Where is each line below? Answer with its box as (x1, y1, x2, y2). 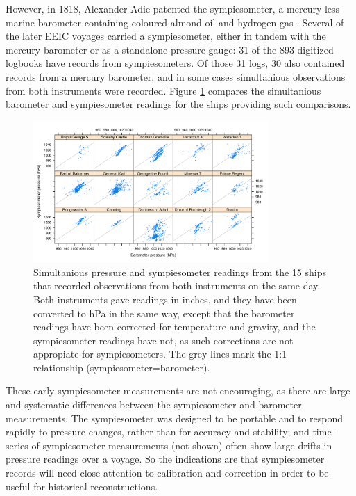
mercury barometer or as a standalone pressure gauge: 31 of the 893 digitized (6, 42, 334, 56)
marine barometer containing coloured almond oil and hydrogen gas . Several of (6, 15, 344, 29)
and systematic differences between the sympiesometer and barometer (6, 397, 302, 412)
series (6, 438, 28, 452)
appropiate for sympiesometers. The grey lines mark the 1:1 (33, 346, 287, 361)
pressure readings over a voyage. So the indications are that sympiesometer (6, 451, 325, 466)
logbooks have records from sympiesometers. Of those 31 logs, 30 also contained (6, 56, 345, 70)
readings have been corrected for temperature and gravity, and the (33, 319, 316, 334)
